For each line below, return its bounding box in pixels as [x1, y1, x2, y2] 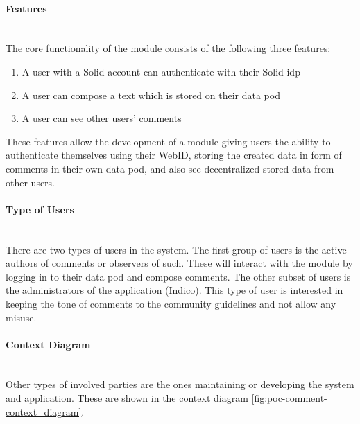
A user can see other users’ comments [22, 111, 182, 125]
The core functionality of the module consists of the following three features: [6, 41, 331, 55]
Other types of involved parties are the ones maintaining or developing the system [6, 377, 354, 391]
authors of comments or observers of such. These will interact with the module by [6, 256, 353, 270]
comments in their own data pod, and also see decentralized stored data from [6, 161, 334, 175]
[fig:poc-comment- [251, 391, 327, 405]
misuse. [6, 310, 37, 324]
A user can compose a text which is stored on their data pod [22, 87, 280, 102]
